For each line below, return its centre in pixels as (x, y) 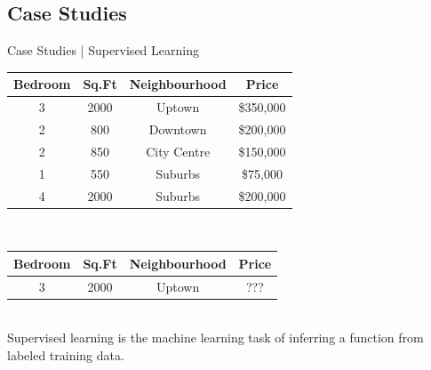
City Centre (178, 151)
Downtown (178, 129)
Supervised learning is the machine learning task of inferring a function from (215, 338)
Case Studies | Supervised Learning (103, 50)
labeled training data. (66, 354)
